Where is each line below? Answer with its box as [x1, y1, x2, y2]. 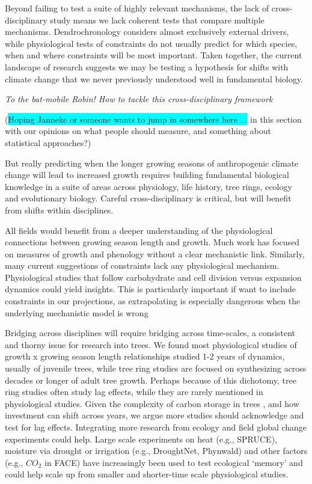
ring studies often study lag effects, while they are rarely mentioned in [5, 385, 263, 398]
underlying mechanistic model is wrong [5, 306, 148, 319]
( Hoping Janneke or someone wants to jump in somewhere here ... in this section [5, 112, 302, 125]
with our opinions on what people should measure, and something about [5, 124, 271, 137]
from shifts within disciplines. [5, 203, 114, 216]
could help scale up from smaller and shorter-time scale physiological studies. [5, 468, 289, 480]
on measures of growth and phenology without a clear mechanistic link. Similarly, [5, 247, 305, 260]
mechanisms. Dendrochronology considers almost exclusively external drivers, [5, 25, 289, 38]
